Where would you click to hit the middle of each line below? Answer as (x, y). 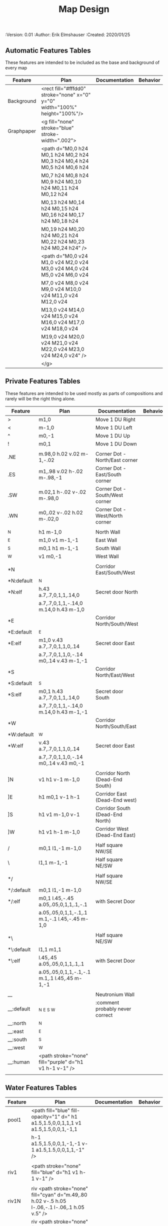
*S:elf (15, 694)
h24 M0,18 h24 (59, 221)
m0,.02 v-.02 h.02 (61, 512)
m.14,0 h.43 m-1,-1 (63, 712)
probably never (113, 1008)
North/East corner (117, 460)
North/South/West (117, 623)
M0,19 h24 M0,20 (63, 229)
